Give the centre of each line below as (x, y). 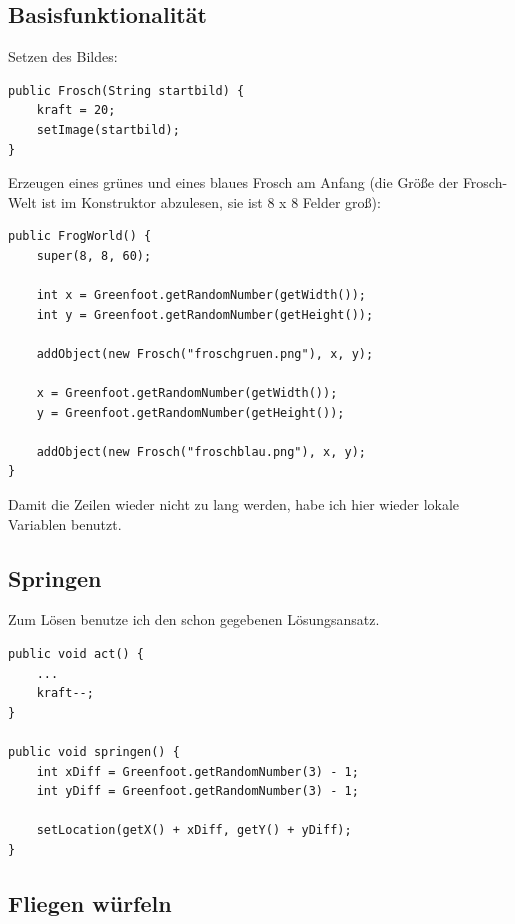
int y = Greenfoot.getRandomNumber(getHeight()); (205, 314)
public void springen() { (94, 752)
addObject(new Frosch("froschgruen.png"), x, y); (205, 353)
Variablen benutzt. (65, 523)
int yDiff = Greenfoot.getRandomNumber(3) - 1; (197, 791)
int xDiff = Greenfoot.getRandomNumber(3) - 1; (197, 771)
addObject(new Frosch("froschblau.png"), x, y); (201, 451)
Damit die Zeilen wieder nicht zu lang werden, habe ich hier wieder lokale (234, 504)
